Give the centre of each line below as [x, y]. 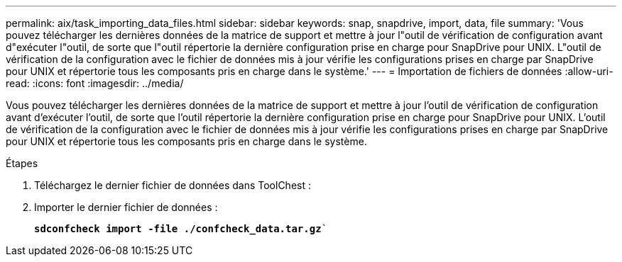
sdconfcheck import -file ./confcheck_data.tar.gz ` [181, 229]
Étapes [22, 163]
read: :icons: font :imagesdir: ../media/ [95, 83]
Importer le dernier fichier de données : [126, 207]
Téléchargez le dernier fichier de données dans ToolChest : [173, 185]
